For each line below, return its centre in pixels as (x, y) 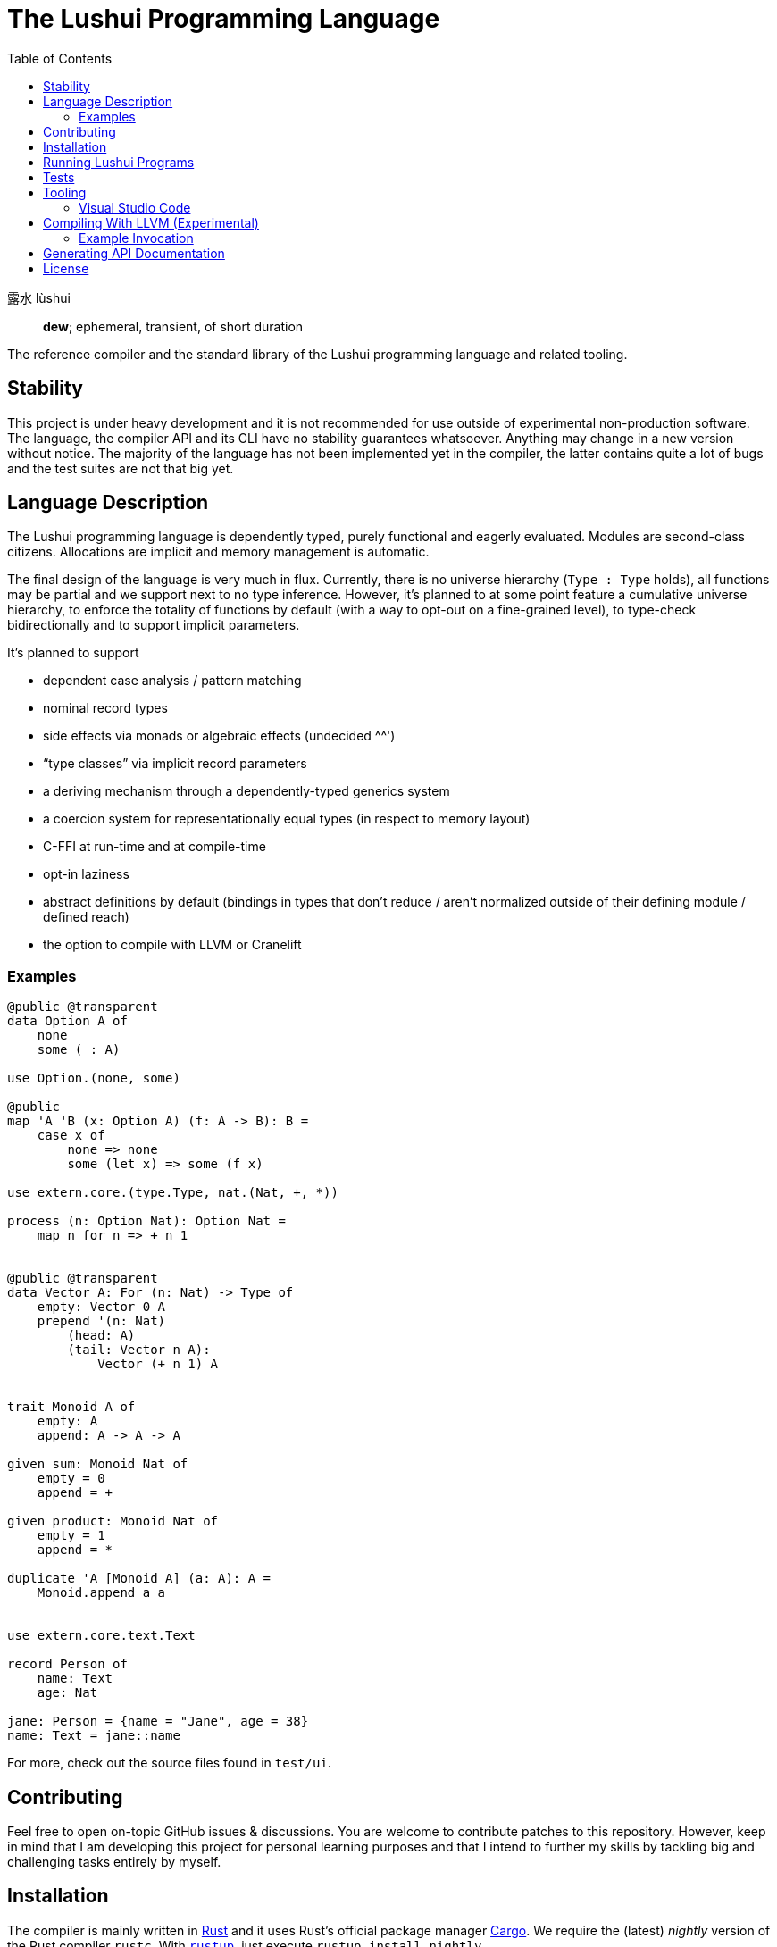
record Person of (67, 1664)
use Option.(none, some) (94, 1078)
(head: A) (101, 1336)
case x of (71, 1136)
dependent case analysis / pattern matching (172, 681)
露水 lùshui (39, 297)
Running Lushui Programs (119, 162)
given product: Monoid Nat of (113, 1521)
